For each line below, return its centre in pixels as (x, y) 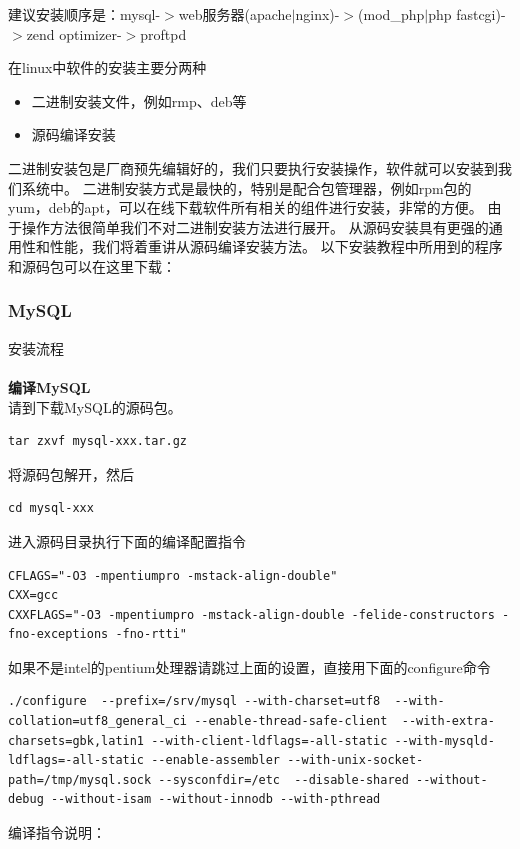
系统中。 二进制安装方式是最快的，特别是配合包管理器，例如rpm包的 (246, 187)
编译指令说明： (57, 832)
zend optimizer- (74, 33)
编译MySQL (49, 386)
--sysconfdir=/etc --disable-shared (283, 779)
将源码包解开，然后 (71, 473)
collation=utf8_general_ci (97, 721)
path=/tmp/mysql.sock (80, 779)
